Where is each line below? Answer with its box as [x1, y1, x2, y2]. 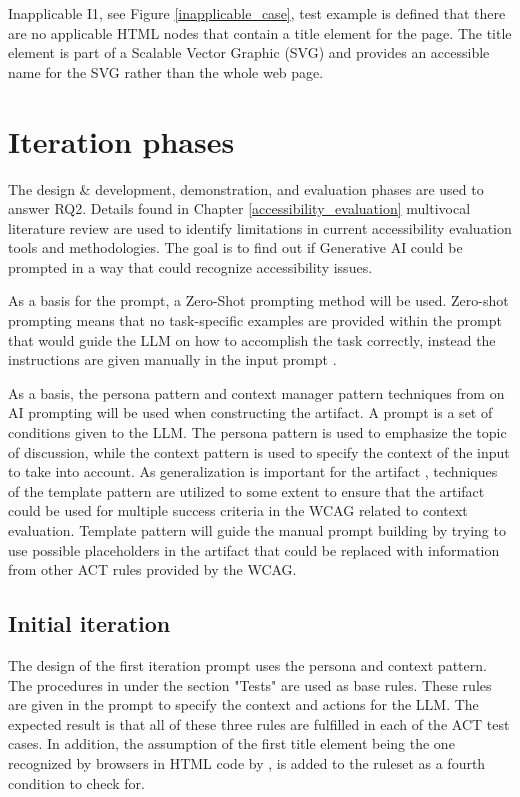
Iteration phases [8, 120, 235, 161]
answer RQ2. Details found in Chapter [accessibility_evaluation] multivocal [8, 198, 471, 219]
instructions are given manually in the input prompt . [8, 349, 337, 370]
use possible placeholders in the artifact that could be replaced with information [8, 539, 500, 560]
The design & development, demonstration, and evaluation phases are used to [8, 178, 484, 199]
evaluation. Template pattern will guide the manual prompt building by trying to [8, 520, 506, 540]
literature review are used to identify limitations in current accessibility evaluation [8, 217, 512, 238]
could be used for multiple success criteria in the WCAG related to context [8, 500, 468, 521]
